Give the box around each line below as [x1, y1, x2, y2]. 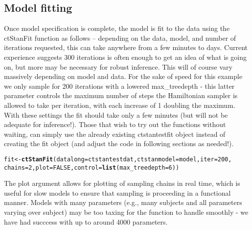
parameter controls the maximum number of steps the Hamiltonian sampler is [4, 90, 238, 101]
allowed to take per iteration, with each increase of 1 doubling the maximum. [4, 100, 235, 110]
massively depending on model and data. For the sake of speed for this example [4, 71, 243, 81]
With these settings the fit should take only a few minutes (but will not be [4, 109, 228, 120]
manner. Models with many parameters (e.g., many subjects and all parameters [4, 197, 242, 207]
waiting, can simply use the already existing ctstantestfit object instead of [4, 128, 226, 139]
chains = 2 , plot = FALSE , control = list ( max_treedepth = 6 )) [4, 164, 180, 171]
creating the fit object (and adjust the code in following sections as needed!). [4, 138, 234, 149]
